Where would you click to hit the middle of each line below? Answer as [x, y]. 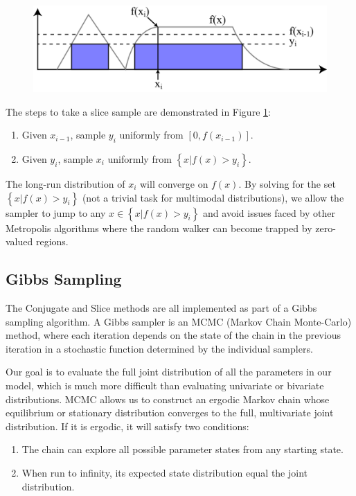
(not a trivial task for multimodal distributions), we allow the [213, 197]
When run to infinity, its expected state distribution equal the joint [164, 472]
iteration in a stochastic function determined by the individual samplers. [159, 348]
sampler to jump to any [56, 212]
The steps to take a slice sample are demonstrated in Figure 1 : [138, 111]
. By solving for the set [287, 184]
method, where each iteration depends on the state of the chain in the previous [173, 335]
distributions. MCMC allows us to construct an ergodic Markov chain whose [168, 399]
